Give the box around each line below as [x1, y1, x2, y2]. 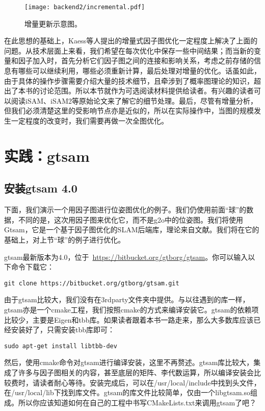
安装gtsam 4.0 [4, 180, 77, 196]
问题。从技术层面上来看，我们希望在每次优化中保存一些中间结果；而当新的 [4, 45, 254, 56]
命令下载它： [11, 261, 54, 272]
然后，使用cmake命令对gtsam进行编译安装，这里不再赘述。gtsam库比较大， [4, 357, 254, 368]
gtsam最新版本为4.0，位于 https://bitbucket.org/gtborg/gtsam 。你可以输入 [4, 251, 248, 262]
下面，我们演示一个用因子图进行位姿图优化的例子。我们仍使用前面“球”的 [4, 204, 247, 215]
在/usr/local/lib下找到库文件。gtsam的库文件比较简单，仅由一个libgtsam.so [4, 387, 250, 398]
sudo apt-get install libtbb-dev [4, 342, 117, 350]
